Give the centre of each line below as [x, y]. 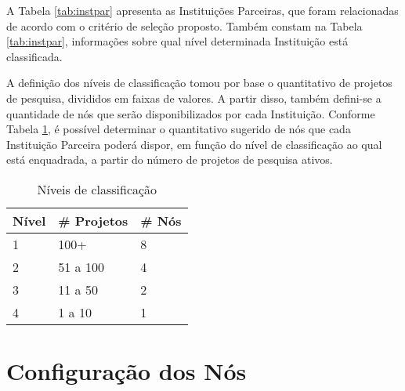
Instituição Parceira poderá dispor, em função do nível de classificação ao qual [194, 144]
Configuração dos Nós [127, 371]
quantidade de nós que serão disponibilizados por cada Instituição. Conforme [191, 113]
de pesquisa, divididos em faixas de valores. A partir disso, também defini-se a [194, 98]
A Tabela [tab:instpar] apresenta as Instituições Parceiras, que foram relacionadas [202, 10]
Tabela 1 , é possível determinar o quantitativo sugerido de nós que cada [179, 129]
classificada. [34, 56]
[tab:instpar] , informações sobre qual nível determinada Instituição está [177, 41]
